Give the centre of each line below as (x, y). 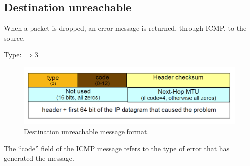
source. (15, 38)
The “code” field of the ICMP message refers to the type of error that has (117, 148)
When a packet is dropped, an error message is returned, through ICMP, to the (125, 28)
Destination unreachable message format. (87, 131)
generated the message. (39, 158)
